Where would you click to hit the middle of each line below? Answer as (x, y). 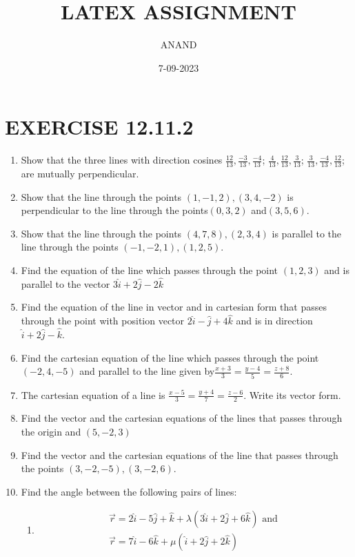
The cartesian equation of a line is (93, 394)
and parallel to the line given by (147, 371)
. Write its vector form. (292, 394)
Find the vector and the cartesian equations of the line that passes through (180, 455)
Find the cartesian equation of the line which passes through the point (170, 357)
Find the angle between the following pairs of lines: (129, 491)
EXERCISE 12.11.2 (99, 127)
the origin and (51, 431)
